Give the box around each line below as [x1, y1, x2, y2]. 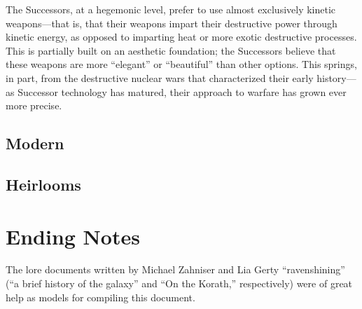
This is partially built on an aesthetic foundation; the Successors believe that [6, 43, 336, 57]
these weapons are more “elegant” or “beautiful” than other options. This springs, [6, 57, 357, 71]
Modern [6, 132, 64, 154]
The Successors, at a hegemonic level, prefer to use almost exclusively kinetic [6, 2, 336, 16]
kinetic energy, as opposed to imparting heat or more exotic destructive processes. [6, 29, 357, 44]
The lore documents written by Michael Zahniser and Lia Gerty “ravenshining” [6, 262, 345, 277]
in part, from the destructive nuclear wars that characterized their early [6, 70, 314, 85]
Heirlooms [6, 173, 81, 195]
